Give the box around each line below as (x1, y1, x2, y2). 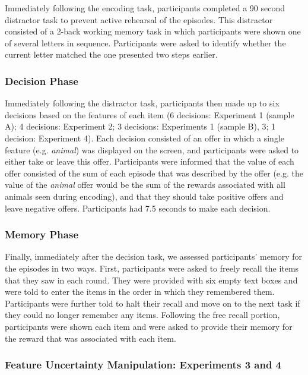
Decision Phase (5, 73, 78, 88)
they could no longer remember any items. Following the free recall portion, (5, 308, 280, 321)
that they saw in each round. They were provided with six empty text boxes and (5, 273, 298, 286)
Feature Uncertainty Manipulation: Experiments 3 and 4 (5, 357, 282, 372)
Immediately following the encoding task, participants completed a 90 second (5, 2, 285, 14)
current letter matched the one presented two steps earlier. (5, 48, 218, 61)
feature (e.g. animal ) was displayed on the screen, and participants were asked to (5, 143, 299, 156)
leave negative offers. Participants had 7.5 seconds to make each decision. (5, 201, 271, 214)
